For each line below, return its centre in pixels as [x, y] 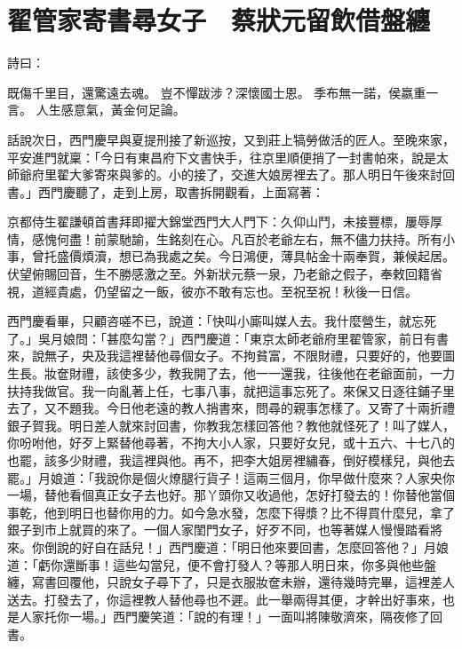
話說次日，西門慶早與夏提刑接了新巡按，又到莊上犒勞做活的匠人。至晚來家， [231, 139]
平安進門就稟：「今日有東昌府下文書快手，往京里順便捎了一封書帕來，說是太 [228, 157]
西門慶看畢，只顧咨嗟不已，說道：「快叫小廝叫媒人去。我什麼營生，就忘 [215, 321]
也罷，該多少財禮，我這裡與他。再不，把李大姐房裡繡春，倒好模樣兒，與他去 [231, 460]
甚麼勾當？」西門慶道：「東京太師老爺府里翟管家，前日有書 [277, 338]
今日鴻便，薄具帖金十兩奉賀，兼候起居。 [336, 256]
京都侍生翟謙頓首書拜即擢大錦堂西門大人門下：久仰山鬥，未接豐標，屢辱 [219, 222]
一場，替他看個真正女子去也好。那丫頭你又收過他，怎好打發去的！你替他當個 [231, 495]
